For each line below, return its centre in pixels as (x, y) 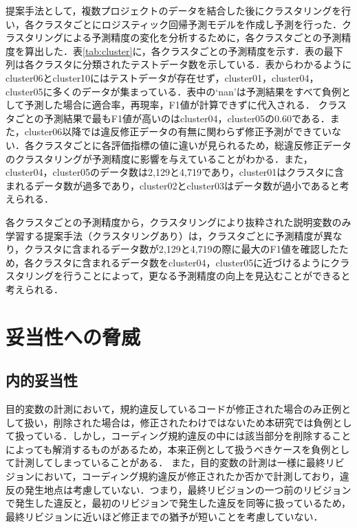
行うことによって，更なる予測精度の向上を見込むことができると (207, 276)
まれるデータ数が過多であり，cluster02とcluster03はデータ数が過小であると (173, 185)
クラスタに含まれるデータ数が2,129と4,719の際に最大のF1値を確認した (182, 249)
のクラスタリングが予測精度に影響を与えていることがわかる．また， (159, 158)
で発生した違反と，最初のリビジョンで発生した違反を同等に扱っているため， (178, 503)
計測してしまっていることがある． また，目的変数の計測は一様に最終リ (175, 462)
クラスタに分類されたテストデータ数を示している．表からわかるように (193, 64)
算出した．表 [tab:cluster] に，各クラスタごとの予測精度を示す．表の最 (179, 50)
